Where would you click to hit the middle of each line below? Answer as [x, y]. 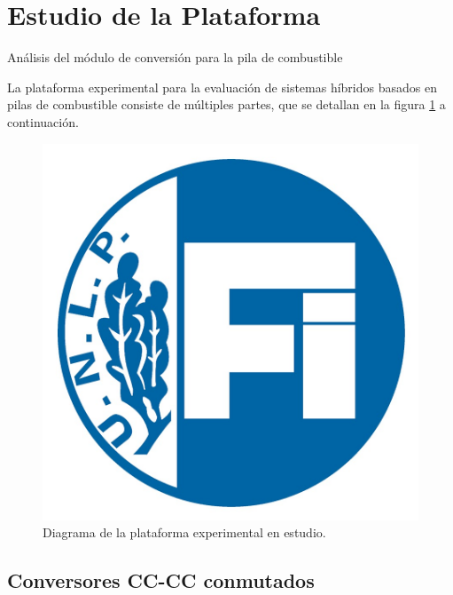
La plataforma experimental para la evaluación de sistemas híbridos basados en [222, 87]
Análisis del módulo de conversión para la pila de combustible [175, 57]
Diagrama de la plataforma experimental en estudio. [184, 532]
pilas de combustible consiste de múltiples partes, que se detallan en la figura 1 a [226, 104]
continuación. [43, 121]
